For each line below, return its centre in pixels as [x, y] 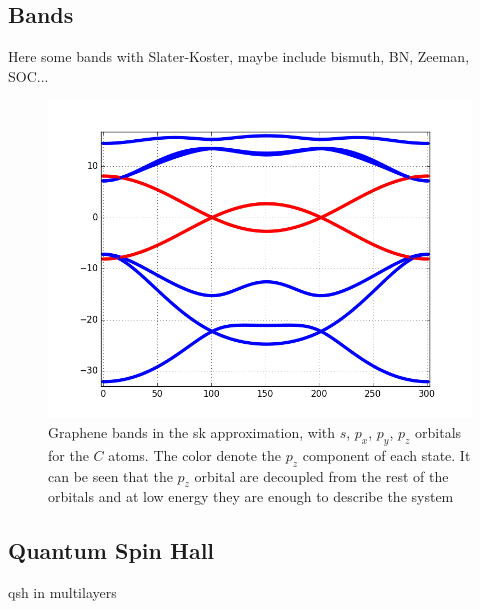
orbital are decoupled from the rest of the [321, 475]
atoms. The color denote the [194, 454]
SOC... [28, 75]
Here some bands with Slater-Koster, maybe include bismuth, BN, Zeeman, [239, 56]
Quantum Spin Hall [111, 550]
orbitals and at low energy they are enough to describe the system [251, 496]
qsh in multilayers [62, 592]
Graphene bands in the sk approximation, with [192, 431]
